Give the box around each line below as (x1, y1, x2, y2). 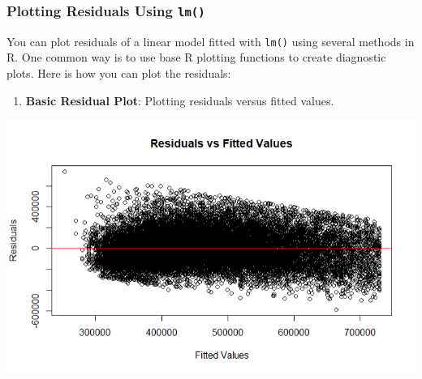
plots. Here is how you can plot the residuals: (6, 65, 231, 82)
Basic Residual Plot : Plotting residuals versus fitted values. (25, 92, 334, 109)
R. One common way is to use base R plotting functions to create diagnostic (6, 49, 386, 66)
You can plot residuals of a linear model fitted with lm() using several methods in (6, 32, 415, 49)
